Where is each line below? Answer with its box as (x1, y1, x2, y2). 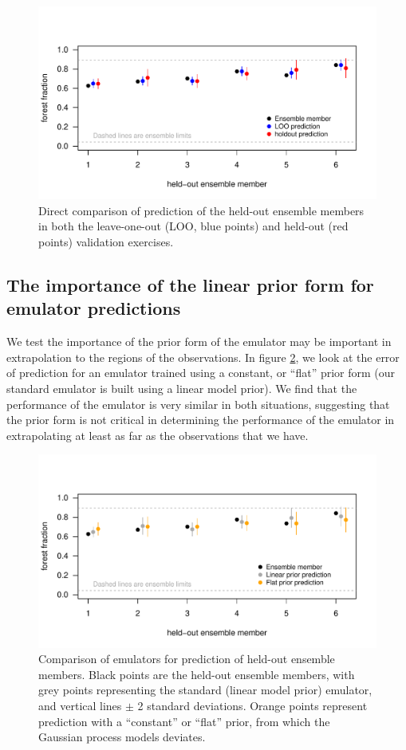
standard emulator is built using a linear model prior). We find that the (6, 379, 357, 396)
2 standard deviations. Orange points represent (137, 697, 368, 713)
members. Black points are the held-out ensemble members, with (38, 666, 355, 682)
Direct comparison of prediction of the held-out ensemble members (38, 202, 365, 218)
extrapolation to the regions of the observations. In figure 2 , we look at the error (6, 348, 400, 365)
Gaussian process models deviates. (38, 728, 206, 745)
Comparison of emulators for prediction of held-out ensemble (38, 650, 335, 667)
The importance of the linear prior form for (6, 272, 374, 296)
